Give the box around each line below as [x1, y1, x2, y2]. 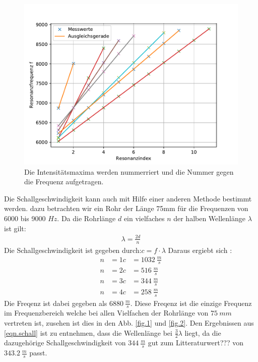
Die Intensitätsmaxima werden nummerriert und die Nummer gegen [24, 166, 234, 177]
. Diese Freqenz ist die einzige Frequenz [130, 297, 252, 308]
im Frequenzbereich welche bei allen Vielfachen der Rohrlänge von [4, 307, 209, 318]
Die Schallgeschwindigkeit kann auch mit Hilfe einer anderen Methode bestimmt [4, 193, 252, 203]
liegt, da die [184, 327, 221, 338]
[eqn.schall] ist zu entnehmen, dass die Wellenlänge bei [4, 327, 172, 338]
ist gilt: [4, 223, 26, 233]
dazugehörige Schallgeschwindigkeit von [4, 337, 126, 348]
